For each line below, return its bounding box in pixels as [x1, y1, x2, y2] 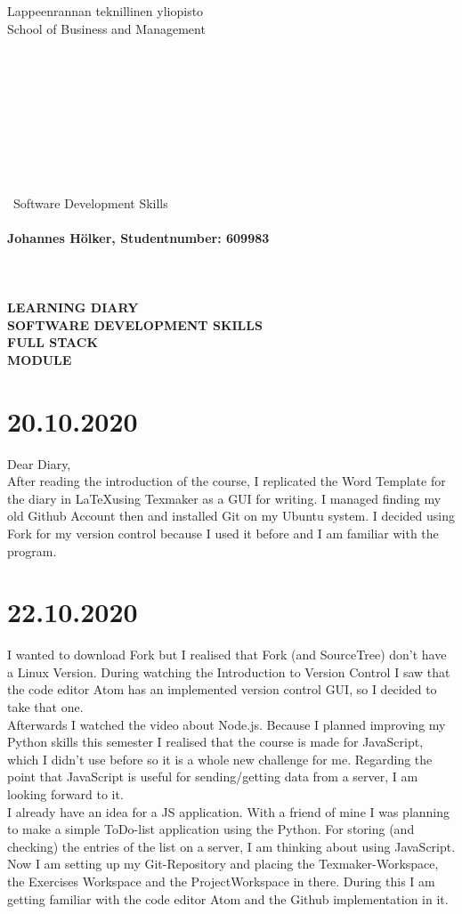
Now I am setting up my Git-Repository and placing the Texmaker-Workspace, [7, 854, 439, 873]
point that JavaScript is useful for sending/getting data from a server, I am [7, 767, 418, 786]
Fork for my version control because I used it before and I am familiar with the [7, 523, 439, 542]
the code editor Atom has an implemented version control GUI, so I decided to [7, 680, 437, 699]
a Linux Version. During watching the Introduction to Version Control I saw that [7, 662, 450, 681]
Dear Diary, [7, 454, 71, 473]
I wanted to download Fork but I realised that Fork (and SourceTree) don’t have [7, 645, 447, 664]
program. [7, 541, 57, 560]
